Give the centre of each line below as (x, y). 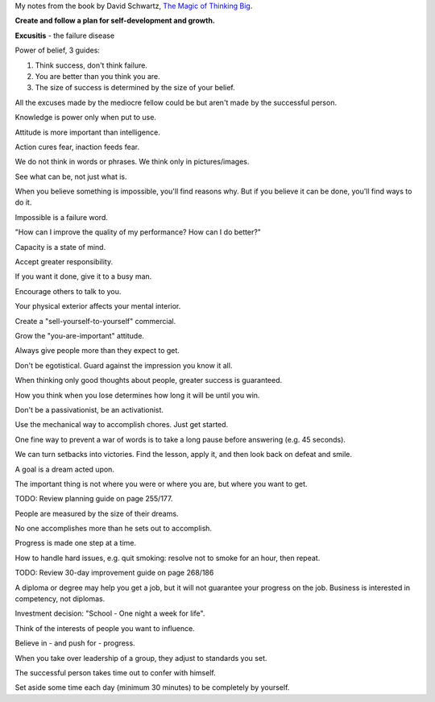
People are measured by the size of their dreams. (97, 513)
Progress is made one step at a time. (76, 543)
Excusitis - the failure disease (65, 35)
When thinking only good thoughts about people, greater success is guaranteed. (149, 380)
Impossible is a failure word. (62, 217)
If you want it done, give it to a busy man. (83, 276)
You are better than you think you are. (97, 76)
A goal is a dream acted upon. (64, 469)
